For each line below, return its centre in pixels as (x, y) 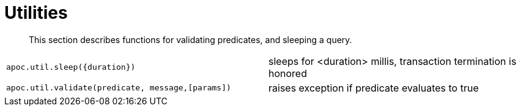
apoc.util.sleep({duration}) (71, 67)
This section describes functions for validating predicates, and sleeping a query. (190, 39)
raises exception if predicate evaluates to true (374, 88)
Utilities (36, 13)
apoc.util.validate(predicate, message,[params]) (119, 88)
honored (288, 73)
